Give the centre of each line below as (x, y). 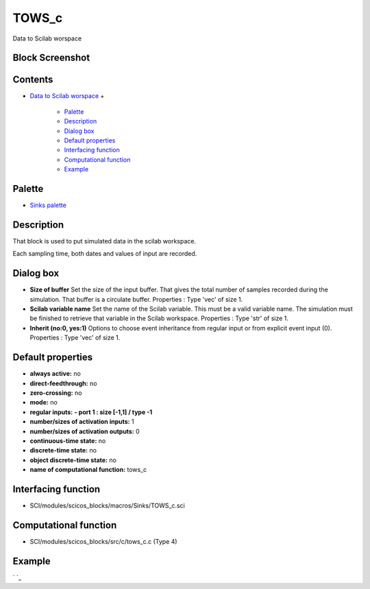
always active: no (56, 374)
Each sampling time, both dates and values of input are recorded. (105, 254)
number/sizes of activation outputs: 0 (85, 431)
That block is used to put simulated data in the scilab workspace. (104, 241)
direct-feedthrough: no (63, 383)
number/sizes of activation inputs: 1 (82, 422)
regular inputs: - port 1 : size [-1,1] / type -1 (91, 412)
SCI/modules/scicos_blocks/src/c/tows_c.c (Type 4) (103, 541)
